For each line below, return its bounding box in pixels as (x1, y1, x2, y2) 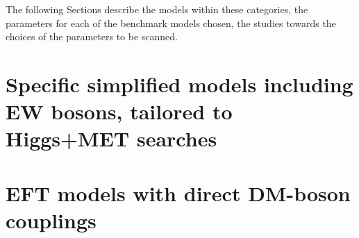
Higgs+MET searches (6, 124, 217, 153)
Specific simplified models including (6, 69, 353, 98)
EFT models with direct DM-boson (6, 178, 351, 207)
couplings (6, 205, 97, 234)
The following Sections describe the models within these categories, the (6, 2, 308, 16)
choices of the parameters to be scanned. (6, 29, 178, 44)
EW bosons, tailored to (6, 97, 233, 126)
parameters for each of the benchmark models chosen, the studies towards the (6, 15, 336, 30)
